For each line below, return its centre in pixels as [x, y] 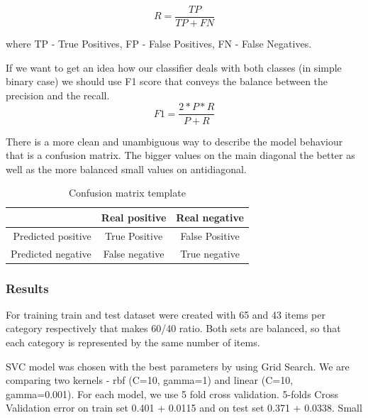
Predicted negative [51, 253]
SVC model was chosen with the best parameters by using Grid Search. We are [178, 366]
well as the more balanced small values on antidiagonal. [126, 169]
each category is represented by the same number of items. [133, 342]
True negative [210, 253]
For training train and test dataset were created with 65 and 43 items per [166, 314]
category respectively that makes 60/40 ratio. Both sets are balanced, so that [173, 328]
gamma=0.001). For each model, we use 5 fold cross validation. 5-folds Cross [172, 394]
